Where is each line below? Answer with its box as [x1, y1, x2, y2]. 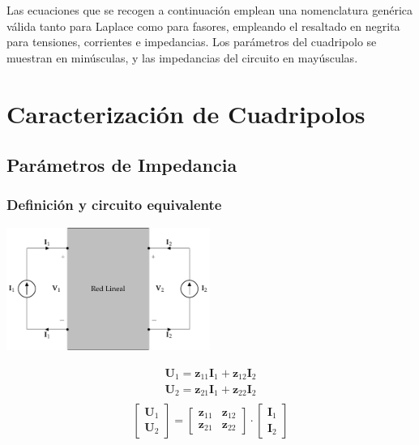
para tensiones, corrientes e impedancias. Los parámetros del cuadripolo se [6, 33, 377, 50]
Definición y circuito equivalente [6, 195, 222, 215]
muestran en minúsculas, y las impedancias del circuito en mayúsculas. [6, 49, 358, 66]
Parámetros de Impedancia [6, 152, 237, 178]
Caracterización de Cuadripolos [6, 96, 366, 130]
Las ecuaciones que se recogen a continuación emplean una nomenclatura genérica [6, 2, 413, 18]
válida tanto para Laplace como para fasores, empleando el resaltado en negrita [6, 17, 400, 34]
